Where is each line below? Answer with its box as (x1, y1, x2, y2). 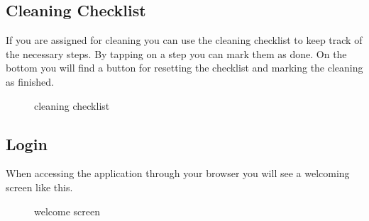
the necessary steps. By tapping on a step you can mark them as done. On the (6, 46, 347, 61)
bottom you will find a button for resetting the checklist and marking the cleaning (6, 60, 363, 75)
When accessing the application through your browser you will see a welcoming (6, 166, 350, 181)
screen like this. (6, 179, 73, 194)
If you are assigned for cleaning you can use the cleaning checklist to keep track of (6, 33, 363, 47)
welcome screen (34, 203, 101, 218)
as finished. (6, 74, 54, 89)
